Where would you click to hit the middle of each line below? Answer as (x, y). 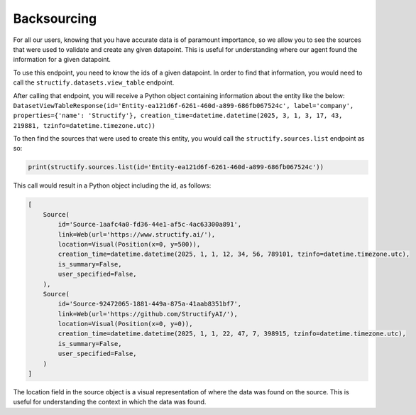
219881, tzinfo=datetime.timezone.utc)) (84, 125)
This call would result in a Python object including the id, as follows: (112, 185)
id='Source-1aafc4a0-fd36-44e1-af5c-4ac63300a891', (150, 225)
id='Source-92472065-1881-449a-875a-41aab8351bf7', (150, 304)
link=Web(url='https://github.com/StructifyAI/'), (148, 314)
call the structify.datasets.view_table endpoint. (94, 82)
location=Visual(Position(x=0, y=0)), (125, 324)
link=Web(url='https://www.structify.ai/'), (137, 234)
